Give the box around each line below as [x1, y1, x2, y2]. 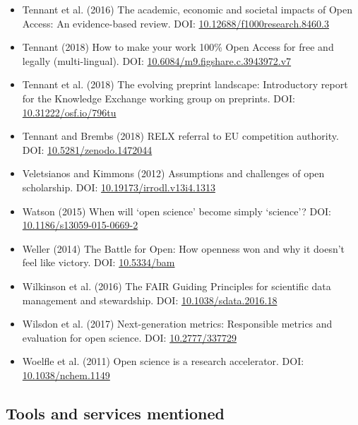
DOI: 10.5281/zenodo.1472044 [22, 142, 153, 157]
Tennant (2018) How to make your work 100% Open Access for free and [22, 40, 334, 54]
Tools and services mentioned [6, 402, 225, 424]
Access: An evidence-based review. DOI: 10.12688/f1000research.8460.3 [22, 16, 329, 30]
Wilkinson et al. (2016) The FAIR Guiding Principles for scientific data [22, 278, 331, 293]
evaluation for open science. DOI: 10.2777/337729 [22, 330, 237, 345]
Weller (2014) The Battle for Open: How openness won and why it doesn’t [22, 241, 345, 256]
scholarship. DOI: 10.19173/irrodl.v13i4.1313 [22, 179, 215, 194]
